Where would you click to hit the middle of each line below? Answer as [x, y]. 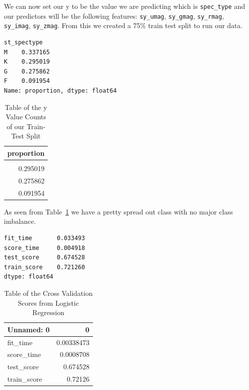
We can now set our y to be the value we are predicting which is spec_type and [125, 6]
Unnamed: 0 [29, 329]
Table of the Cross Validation [48, 293]
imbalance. [20, 221]
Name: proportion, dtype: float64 [61, 90]
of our [16, 126]
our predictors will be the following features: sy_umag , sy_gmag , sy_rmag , [114, 16]
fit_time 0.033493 [45, 238]
